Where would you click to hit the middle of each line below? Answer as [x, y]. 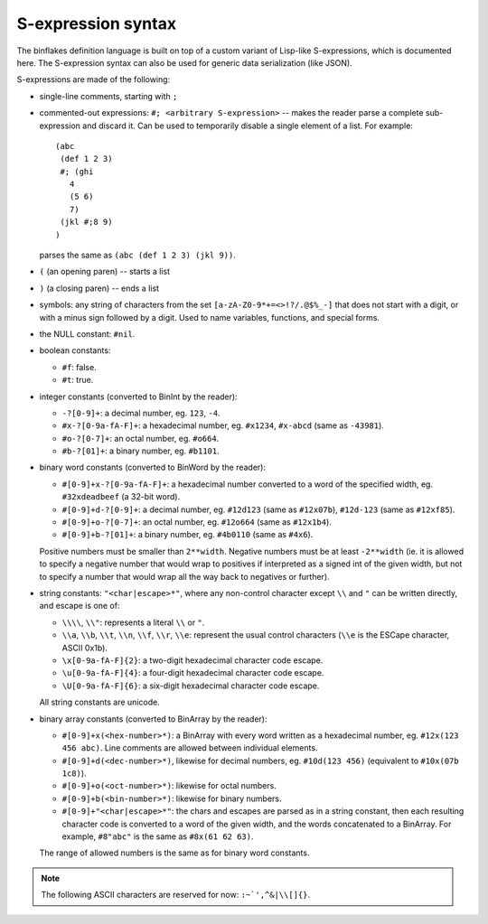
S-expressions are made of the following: [94, 79]
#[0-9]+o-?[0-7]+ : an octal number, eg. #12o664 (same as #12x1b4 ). [197, 522]
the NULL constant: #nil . [87, 333]
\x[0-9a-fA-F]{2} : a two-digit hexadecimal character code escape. [192, 660]
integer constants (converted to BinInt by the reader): [139, 397]
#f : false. [79, 367]
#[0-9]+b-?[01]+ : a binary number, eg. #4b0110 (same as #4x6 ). [188, 535]
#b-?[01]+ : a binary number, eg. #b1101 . [141, 451]
